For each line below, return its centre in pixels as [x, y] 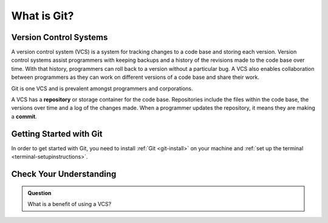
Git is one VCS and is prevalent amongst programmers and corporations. [102, 88]
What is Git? [43, 16]
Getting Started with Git [57, 134]
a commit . [24, 116]
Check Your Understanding [64, 174]
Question [39, 193]
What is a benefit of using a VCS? [70, 204]
